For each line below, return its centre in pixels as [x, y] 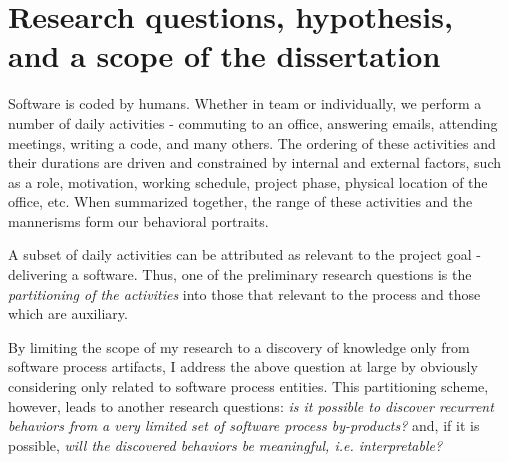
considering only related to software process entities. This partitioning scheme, [248, 386]
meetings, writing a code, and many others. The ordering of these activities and [252, 142]
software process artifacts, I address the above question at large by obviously [243, 366]
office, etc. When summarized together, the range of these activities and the [240, 201]
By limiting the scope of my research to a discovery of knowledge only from [239, 346]
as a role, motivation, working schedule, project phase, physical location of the [248, 181]
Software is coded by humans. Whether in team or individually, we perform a [245, 103]
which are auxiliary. [68, 313]
